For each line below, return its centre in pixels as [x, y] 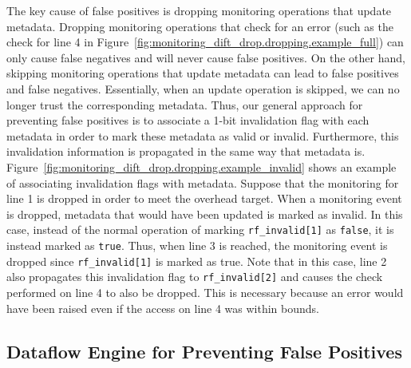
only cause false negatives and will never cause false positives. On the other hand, [206, 57]
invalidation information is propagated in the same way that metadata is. [186, 151]
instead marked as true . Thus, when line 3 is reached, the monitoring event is [197, 245]
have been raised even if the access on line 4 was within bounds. [163, 308]
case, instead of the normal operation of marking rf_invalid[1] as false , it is [200, 230]
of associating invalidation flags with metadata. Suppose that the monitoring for [203, 182]
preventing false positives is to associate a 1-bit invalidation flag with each [188, 120]
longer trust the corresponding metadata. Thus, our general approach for [185, 104]
